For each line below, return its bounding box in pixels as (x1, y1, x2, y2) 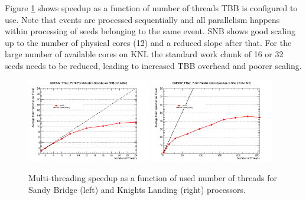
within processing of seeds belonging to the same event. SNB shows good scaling (5, 25, 295, 37)
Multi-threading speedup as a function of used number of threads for (28, 172, 277, 184)
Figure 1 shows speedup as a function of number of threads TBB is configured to (5, 2, 298, 14)
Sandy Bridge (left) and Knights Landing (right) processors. (28, 183, 246, 195)
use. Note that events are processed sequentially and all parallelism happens (5, 13, 280, 25)
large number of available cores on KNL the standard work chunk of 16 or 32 (5, 48, 284, 60)
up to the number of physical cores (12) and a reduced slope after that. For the (5, 36, 292, 48)
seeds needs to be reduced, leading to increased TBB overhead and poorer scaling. (5, 59, 302, 71)
